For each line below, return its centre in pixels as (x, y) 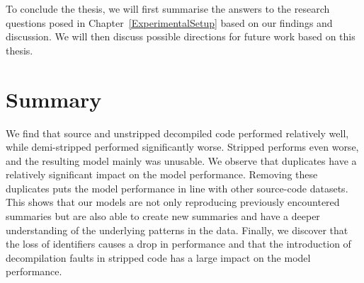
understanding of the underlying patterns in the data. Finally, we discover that (177, 230)
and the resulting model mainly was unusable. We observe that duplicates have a (181, 160)
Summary (54, 99)
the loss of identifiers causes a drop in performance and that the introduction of (178, 244)
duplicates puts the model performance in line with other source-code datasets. (177, 188)
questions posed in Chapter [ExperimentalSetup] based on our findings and (169, 22)
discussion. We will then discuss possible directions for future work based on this (181, 36)
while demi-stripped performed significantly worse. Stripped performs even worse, (182, 147)
